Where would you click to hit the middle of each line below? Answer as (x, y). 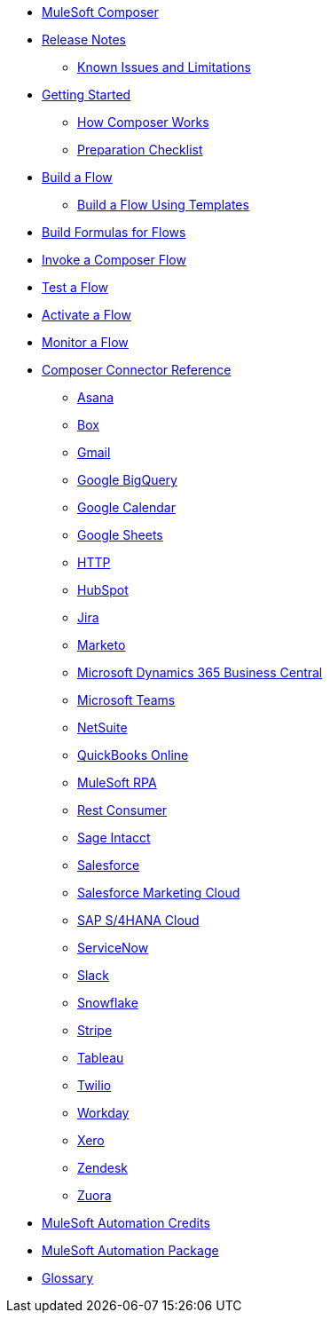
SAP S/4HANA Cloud (138, 920)
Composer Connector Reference (137, 370)
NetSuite (102, 727)
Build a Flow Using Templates (163, 205)
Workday (103, 1113)
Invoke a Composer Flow (114, 260)
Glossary (68, 1278)
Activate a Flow (86, 315)
